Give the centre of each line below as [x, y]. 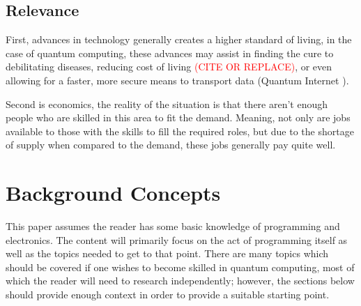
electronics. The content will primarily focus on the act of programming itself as [177, 239]
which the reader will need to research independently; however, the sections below [180, 281]
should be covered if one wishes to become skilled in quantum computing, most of [180, 267]
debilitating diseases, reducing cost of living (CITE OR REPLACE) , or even [169, 67]
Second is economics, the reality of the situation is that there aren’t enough [167, 104]
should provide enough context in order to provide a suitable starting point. [168, 294]
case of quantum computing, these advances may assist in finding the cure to [170, 53]
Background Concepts [113, 193]
